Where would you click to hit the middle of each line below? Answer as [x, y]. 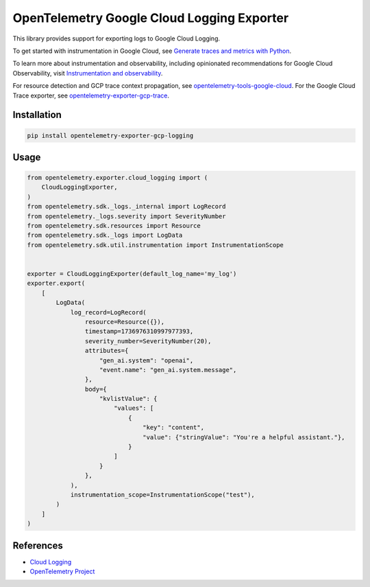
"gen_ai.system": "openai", [147, 360]
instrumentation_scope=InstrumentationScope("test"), [162, 495]
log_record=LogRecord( [108, 312]
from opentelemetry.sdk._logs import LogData [105, 235]
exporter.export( [56, 284]
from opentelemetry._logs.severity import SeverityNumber [126, 216]
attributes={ [107, 351]
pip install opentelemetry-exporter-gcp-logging [110, 135]
